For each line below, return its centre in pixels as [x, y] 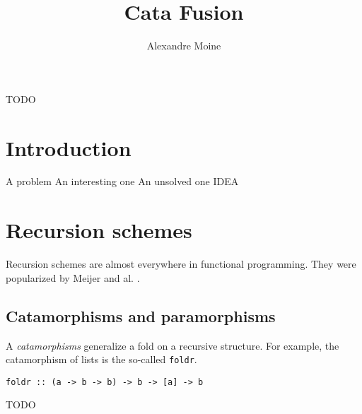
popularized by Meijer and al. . [73, 277]
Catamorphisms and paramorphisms [141, 315]
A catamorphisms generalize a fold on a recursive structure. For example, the [173, 345]
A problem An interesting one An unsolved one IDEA [122, 181]
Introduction [69, 147]
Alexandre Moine [184, 46]
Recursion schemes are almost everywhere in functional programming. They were [181, 264]
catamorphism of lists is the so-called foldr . [101, 359]
